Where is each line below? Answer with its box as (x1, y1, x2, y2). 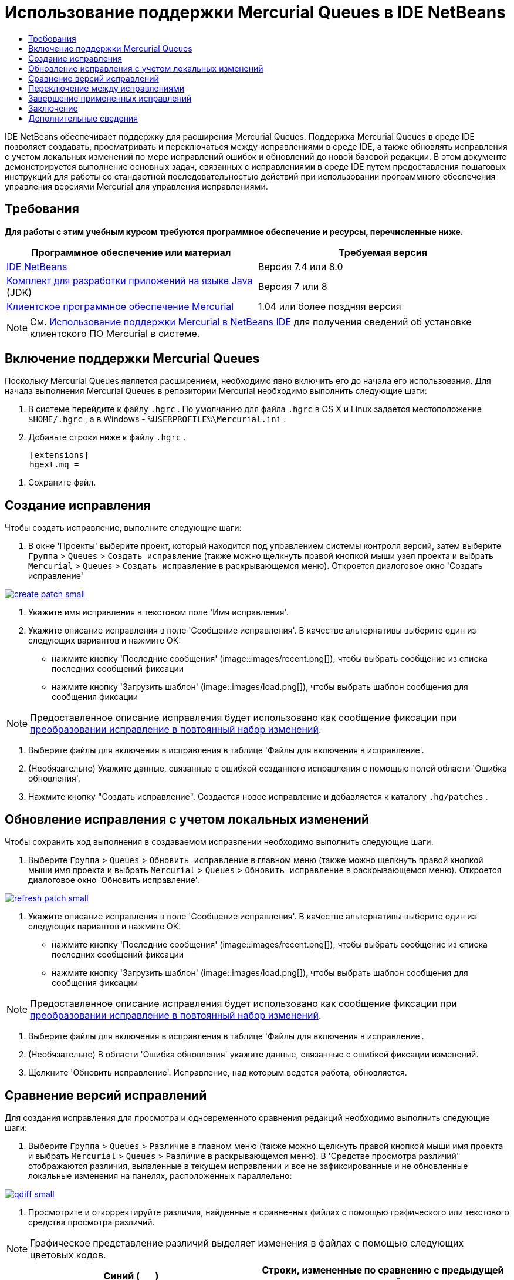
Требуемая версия (339, 246, 427, 258)
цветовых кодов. (30, 1248, 106, 1261)
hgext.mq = (29, 460, 79, 470)
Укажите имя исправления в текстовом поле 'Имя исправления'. (28, 607, 289, 618)
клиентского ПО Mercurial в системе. (30, 327, 200, 339)
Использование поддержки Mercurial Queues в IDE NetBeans (5, 2, 506, 22)
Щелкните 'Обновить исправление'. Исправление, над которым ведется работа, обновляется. (28, 1067, 407, 1078)
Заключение (28, 103, 78, 113)
